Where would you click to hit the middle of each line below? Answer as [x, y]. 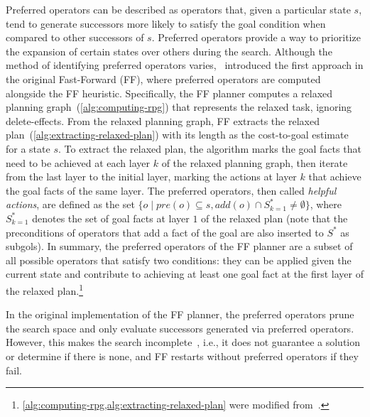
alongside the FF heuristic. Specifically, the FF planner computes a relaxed [169, 93]
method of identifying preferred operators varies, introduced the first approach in [185, 65]
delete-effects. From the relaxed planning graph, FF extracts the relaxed [163, 120]
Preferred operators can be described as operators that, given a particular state [178, 9]
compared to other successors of [75, 37]
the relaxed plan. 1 [44, 289]
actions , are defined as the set [70, 204]
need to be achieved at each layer [78, 162]
